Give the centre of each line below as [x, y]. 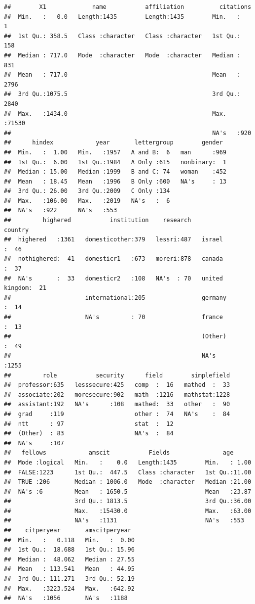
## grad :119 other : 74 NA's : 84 [117, 414]
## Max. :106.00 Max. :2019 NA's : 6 [87, 201]
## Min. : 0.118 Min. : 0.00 [69, 540]
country [17, 230]
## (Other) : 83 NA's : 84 [89, 434]
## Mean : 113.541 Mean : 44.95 [69, 569]
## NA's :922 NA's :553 [61, 210]
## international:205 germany [115, 298]
